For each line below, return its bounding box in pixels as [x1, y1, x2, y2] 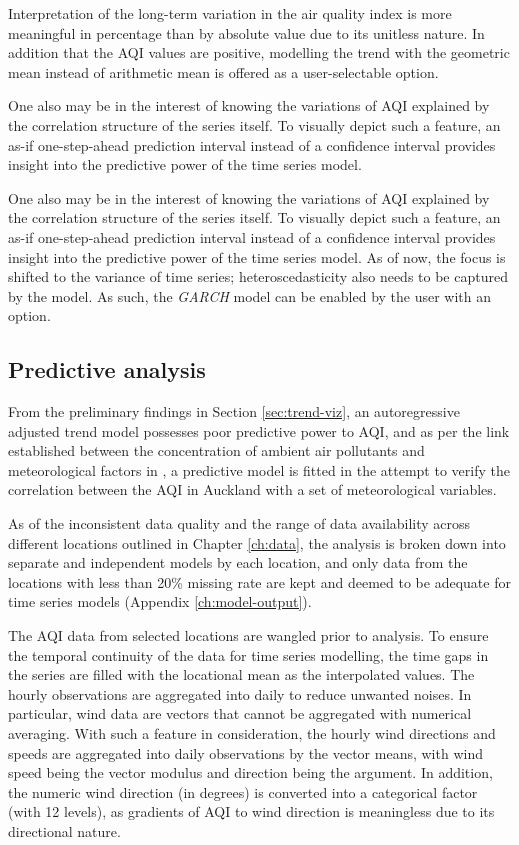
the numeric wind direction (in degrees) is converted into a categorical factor [8, 781, 478, 802]
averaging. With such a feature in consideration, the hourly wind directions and [8, 723, 496, 744]
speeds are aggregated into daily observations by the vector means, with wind [8, 742, 483, 763]
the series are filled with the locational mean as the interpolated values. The [8, 664, 475, 685]
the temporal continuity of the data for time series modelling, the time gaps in [8, 644, 489, 665]
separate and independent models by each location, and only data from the [8, 552, 468, 573]
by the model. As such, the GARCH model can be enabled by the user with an [8, 285, 492, 306]
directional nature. [8, 820, 121, 841]
